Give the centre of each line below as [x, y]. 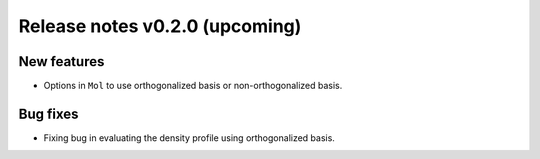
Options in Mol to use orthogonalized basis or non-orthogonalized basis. [193, 86]
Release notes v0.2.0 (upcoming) [160, 26]
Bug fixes [48, 113]
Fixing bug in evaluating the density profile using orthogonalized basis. [189, 137]
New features [61, 61]
